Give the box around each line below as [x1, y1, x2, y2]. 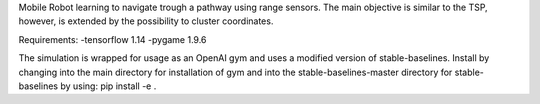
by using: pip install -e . [60, 80, 157, 92]
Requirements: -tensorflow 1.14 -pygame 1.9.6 [18, 33, 207, 45]
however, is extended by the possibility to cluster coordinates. [18, 15, 274, 27]
